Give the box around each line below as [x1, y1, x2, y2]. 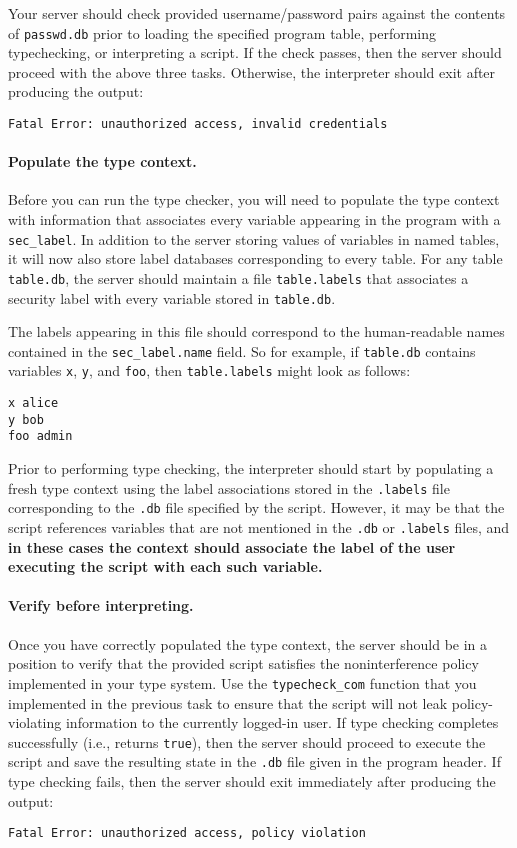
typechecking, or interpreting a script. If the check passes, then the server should [8, 42, 502, 63]
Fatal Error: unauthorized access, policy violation [8, 826, 366, 841]
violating [8, 712, 62, 733]
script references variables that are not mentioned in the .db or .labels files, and [8, 517, 510, 538]
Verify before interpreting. [8, 595, 194, 616]
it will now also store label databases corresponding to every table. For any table [8, 248, 503, 269]
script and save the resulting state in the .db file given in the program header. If [8, 751, 501, 772]
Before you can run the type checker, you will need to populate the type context [8, 189, 500, 210]
